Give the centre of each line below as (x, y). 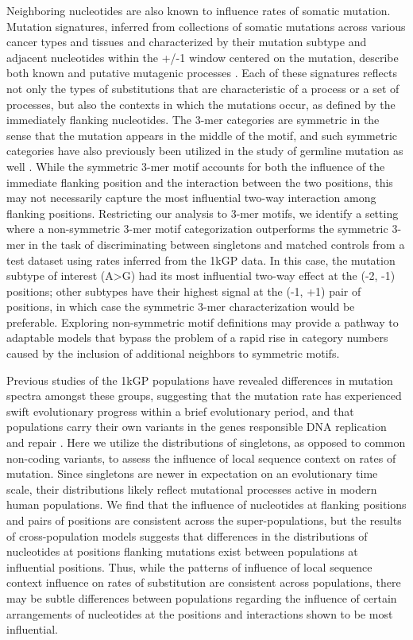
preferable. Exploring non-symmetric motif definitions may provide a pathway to (203, 322)
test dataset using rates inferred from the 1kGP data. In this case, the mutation (201, 260)
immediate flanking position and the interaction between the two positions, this (200, 182)
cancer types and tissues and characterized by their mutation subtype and (187, 42)
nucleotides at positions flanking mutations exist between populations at (182, 551)
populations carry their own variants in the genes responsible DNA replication (197, 427)
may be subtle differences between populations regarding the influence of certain (202, 597)
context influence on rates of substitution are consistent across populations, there (204, 582)
